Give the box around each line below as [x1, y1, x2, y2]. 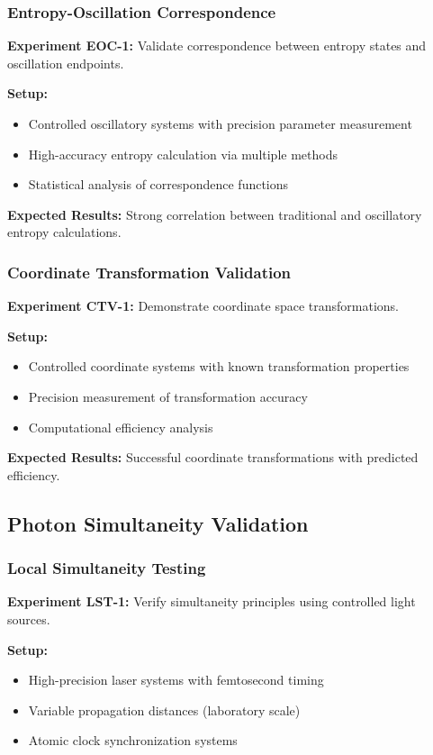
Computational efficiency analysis [28, 417, 213, 436]
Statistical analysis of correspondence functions [28, 175, 289, 194]
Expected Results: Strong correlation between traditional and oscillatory [7, 205, 422, 223]
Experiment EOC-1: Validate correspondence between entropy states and [7, 36, 427, 55]
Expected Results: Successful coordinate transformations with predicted [7, 448, 419, 467]
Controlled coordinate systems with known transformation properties [28, 357, 410, 376]
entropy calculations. [7, 223, 122, 241]
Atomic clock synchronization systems [28, 731, 238, 750]
